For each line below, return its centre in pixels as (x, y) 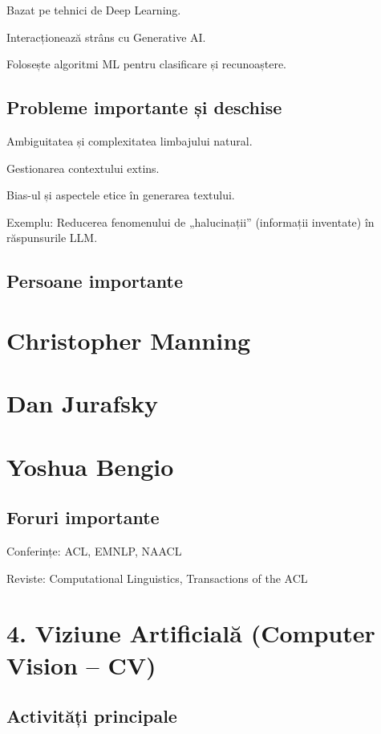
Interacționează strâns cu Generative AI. (106, 37)
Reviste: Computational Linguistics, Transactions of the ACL (157, 578)
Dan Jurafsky (82, 403)
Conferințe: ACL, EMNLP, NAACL (94, 551)
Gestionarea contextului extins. (83, 168)
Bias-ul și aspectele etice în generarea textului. (121, 195)
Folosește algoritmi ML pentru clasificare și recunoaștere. (147, 64)
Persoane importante (95, 281)
